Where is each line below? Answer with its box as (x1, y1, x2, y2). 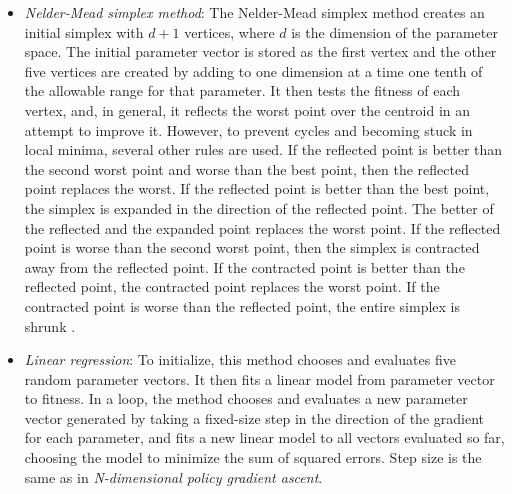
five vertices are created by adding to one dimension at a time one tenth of (24, 60, 483, 81)
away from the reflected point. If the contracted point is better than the (24, 256, 465, 277)
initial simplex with (24, 21, 144, 42)
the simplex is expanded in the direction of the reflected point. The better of (24, 197, 494, 218)
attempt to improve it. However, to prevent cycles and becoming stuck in (24, 119, 473, 140)
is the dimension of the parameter (291, 21, 498, 42)
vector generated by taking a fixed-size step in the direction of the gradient (24, 407, 484, 428)
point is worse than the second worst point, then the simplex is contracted (24, 237, 480, 258)
